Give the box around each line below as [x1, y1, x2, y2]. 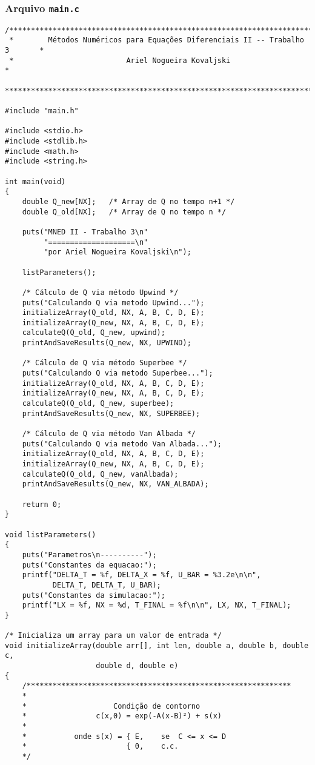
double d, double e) [96, 661, 179, 671]
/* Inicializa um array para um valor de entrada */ [5, 631, 222, 640]
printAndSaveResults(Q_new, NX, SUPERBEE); [22, 409, 201, 418]
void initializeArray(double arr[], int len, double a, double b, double [5, 641, 309, 650]
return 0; [22, 500, 62, 509]
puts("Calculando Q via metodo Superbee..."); [22, 369, 213, 378]
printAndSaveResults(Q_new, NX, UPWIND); [22, 339, 191, 348]
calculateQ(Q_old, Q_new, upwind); [22, 328, 165, 337]
